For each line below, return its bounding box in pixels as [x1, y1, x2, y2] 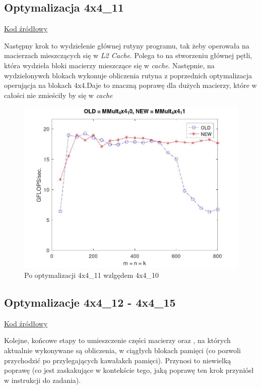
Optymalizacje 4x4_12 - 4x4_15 [4, 295, 176, 310]
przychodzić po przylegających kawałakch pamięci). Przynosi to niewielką [4, 355, 231, 365]
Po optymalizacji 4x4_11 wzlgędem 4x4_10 [24, 270, 159, 280]
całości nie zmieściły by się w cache [4, 89, 113, 100]
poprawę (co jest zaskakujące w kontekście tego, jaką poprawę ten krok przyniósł [4, 365, 254, 375]
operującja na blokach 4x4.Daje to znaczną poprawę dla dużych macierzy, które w [4, 80, 257, 90]
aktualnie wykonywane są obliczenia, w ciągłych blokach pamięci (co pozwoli [4, 345, 241, 356]
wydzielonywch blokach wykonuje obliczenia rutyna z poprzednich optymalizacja [4, 70, 252, 80]
